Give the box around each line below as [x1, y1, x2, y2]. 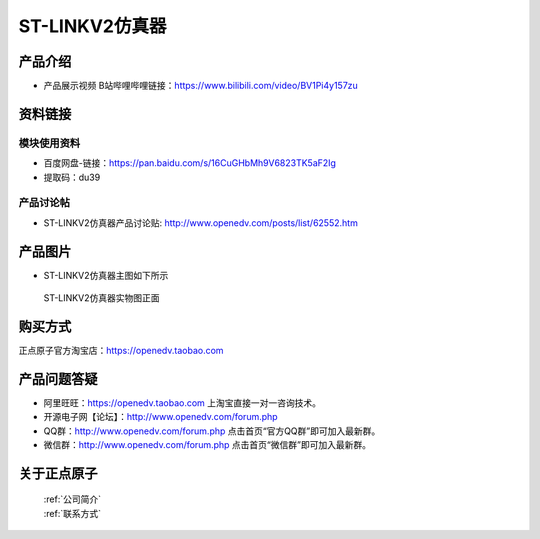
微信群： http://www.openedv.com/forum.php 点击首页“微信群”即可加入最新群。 [43, 439, 372, 451]
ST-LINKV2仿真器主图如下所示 [43, 269, 169, 281]
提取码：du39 [43, 171, 101, 183]
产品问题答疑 [18, 370, 98, 387]
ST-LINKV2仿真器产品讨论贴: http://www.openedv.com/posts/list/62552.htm [43, 216, 359, 229]
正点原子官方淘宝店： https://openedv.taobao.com [18, 344, 224, 356]
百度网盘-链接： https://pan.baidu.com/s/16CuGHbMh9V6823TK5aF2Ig [43, 157, 337, 169]
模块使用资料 [18, 136, 81, 150]
